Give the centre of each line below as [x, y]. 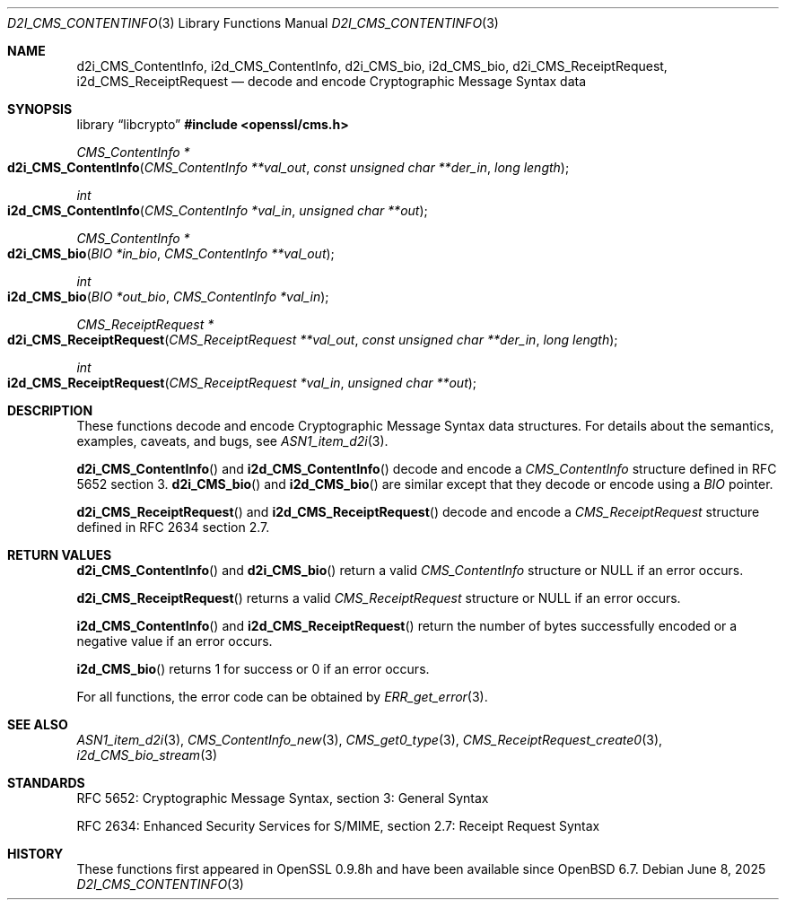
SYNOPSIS [40, 109]
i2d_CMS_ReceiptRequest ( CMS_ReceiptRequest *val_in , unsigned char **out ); [242, 383]
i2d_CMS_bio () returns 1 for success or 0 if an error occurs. [253, 669]
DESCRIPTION [50, 410]
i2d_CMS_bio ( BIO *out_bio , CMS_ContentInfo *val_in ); [168, 297]
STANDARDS [46, 783]
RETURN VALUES [60, 555]
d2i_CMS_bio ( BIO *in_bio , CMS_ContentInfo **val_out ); [171, 253]
